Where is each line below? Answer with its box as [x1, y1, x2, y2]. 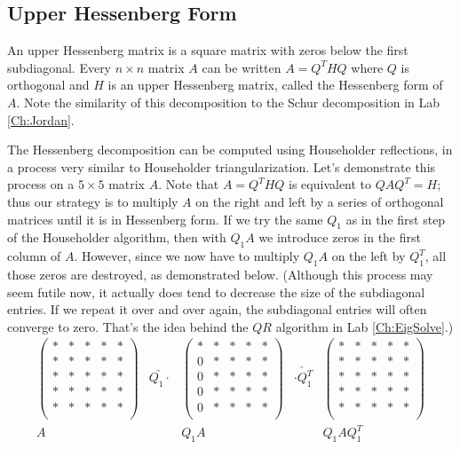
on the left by [331, 247, 406, 265]
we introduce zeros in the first [258, 228, 421, 247]
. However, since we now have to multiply [74, 247, 300, 265]
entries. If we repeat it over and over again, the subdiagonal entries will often [7, 300, 427, 319]
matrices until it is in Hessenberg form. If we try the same [7, 209, 323, 228]
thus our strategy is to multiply [7, 192, 178, 210]
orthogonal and [7, 75, 90, 94]
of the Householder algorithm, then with [7, 228, 226, 247]
